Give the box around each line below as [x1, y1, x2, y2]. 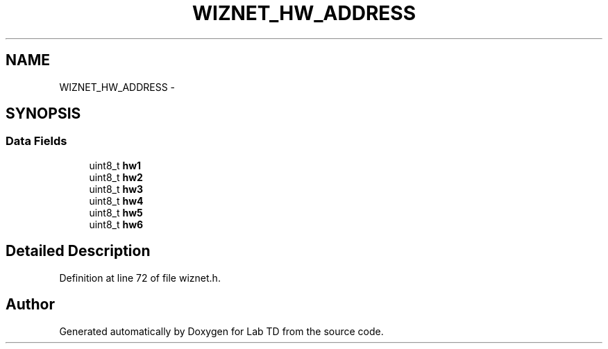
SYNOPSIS [6, 105, 81, 123]
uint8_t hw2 [89, 171, 143, 183]
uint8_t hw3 [89, 182, 144, 195]
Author [6, 296, 55, 314]
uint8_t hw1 [89, 159, 142, 171]
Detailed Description [6, 242, 151, 260]
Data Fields [6, 134, 67, 148]
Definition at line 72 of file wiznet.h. [59, 271, 221, 284]
